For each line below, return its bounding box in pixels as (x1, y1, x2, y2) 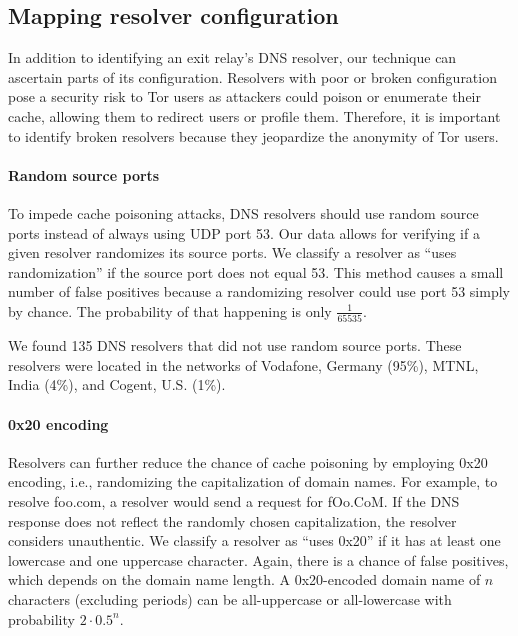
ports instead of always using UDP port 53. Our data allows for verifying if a (8, 222, 480, 243)
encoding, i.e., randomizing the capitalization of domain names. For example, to (8, 471, 498, 492)
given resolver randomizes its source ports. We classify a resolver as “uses (8, 242, 457, 263)
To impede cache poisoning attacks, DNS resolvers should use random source (8, 202, 479, 223)
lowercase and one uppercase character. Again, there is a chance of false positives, (8, 549, 509, 570)
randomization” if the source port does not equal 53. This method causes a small (8, 261, 504, 282)
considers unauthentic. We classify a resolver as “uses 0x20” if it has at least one (8, 530, 501, 551)
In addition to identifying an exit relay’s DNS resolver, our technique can (8, 47, 457, 68)
